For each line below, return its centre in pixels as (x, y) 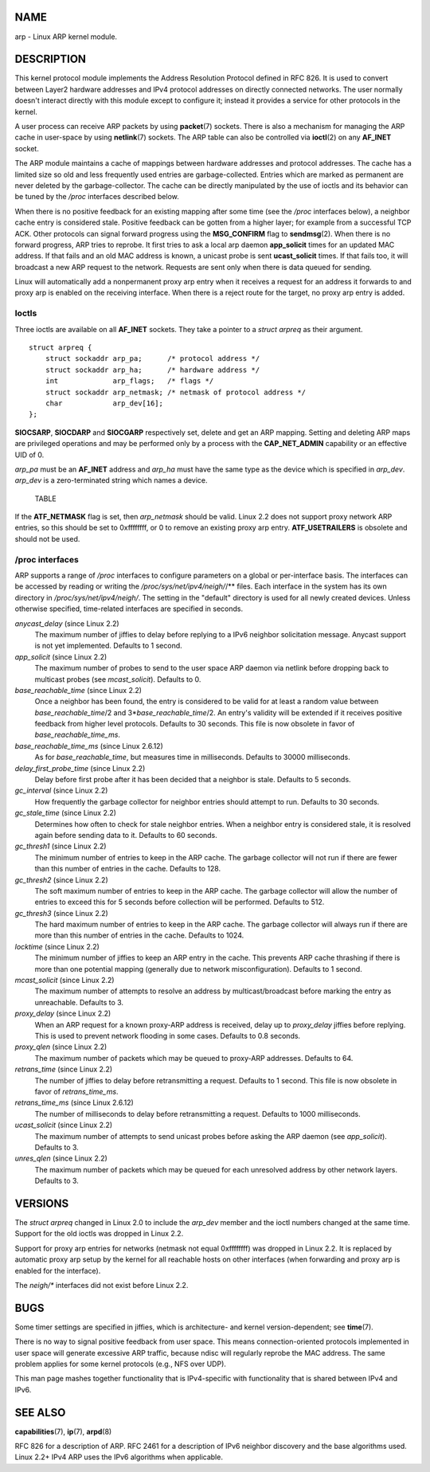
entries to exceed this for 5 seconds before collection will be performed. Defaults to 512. (180, 902)
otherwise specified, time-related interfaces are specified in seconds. (129, 609)
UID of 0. (29, 455)
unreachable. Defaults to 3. (79, 1002)
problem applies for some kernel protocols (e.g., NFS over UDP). (121, 1364)
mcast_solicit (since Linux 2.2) (64, 981)
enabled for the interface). (58, 1270)
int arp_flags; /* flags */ (129, 381)
